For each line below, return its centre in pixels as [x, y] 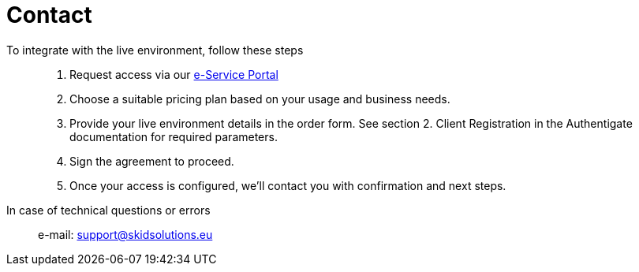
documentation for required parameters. [174, 136]
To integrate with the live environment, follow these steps [155, 50]
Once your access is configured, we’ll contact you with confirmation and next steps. [288, 185]
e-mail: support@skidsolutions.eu [125, 234]
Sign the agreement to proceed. [152, 161]
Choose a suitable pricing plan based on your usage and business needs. [260, 99]
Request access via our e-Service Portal [174, 74]
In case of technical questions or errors [108, 210]
